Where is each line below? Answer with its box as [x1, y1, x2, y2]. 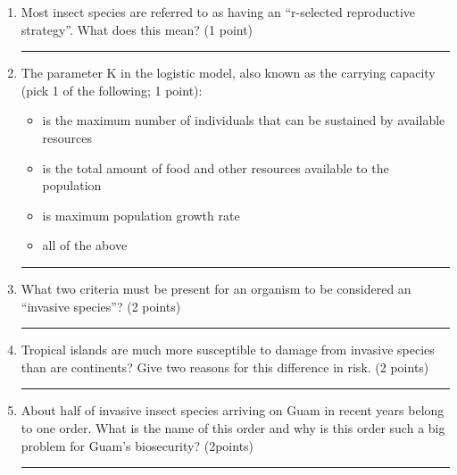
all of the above [42, 236, 128, 254]
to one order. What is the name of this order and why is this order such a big [21, 418, 445, 437]
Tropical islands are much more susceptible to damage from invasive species [21, 340, 435, 359]
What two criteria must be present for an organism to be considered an [21, 279, 411, 297]
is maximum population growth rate [42, 205, 240, 224]
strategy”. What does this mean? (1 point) [21, 20, 253, 38]
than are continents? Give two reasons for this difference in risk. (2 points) [21, 357, 429, 376]
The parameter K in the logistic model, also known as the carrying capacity [21, 63, 436, 82]
